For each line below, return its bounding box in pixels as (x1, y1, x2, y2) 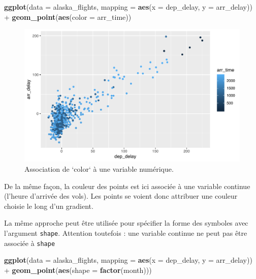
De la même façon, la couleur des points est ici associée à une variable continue (4, 180, 250, 191)
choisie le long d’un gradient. (4, 200, 93, 211)
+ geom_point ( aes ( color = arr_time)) (4, 11, 132, 22)
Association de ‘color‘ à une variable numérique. (24, 164, 174, 174)
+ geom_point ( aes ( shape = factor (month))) (4, 264, 152, 275)
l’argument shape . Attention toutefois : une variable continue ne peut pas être (4, 228, 247, 238)
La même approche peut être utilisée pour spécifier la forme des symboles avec (4, 218, 248, 228)
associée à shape (4, 237, 55, 248)
